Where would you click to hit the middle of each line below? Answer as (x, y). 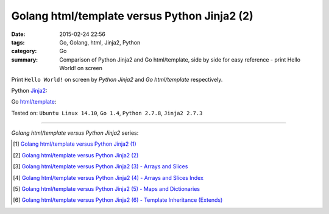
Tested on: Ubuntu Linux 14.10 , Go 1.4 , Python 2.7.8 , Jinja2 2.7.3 (107, 113)
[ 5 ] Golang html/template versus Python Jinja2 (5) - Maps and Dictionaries (107, 189)
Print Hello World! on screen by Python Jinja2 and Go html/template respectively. (117, 79)
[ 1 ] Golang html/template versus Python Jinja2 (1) (75, 144)
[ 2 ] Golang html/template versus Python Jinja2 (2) (76, 155)
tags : (18, 42)
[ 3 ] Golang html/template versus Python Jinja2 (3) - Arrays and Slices (101, 166)
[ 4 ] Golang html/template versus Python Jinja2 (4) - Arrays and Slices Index (108, 177)
